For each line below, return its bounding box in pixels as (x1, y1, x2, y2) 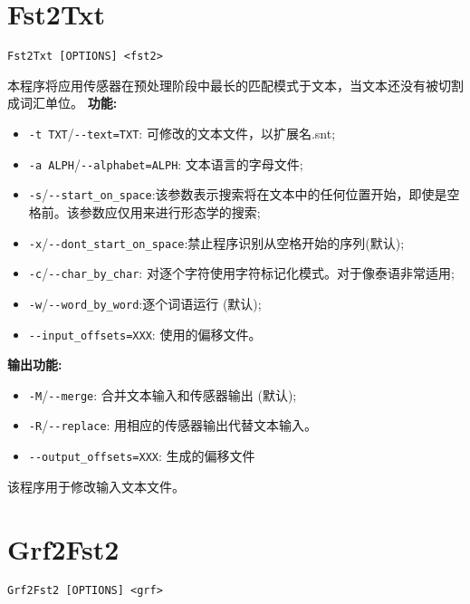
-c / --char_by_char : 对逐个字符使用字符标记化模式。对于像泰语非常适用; (28, 264, 455, 283)
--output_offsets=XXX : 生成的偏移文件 (28, 446, 255, 465)
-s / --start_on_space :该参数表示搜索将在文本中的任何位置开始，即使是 (28, 185, 447, 204)
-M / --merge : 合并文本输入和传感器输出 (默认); (28, 385, 297, 404)
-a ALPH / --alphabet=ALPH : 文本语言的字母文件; (28, 154, 303, 173)
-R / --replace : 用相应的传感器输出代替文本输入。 (28, 416, 318, 435)
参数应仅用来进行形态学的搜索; (79, 202, 261, 221)
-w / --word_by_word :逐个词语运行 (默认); (28, 293, 262, 312)
